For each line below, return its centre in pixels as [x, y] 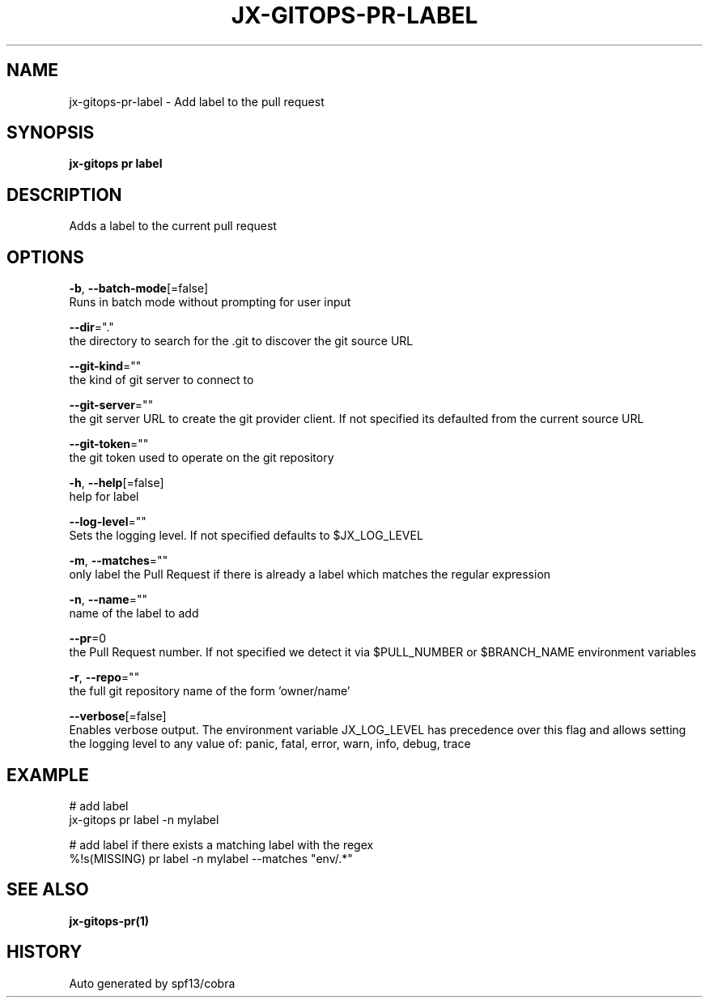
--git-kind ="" [105, 366]
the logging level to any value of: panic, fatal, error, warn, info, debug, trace [270, 744]
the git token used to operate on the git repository [202, 458]
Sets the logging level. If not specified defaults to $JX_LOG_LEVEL [246, 536]
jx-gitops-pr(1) [109, 921]
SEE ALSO [48, 890]
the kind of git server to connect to [161, 380]
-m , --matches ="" [119, 561]
